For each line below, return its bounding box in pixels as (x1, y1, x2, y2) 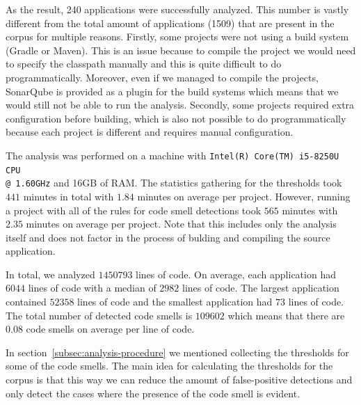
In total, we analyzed (6, 267, 95, 281)
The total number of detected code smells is (6, 308, 193, 322)
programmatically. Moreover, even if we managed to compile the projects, (6, 70, 319, 84)
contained (6, 294, 47, 309)
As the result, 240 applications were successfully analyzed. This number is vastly (6, 2, 349, 16)
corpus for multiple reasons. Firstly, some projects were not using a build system (6, 29, 349, 44)
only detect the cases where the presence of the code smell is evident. (6, 386, 300, 400)
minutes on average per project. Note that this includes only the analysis (26, 216, 337, 231)
